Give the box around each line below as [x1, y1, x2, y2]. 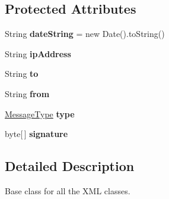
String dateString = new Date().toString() [5, 27, 165, 40]
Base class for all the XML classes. [5, 184, 130, 197]
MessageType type [5, 107, 75, 120]
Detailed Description [5, 157, 135, 175]
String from [5, 87, 50, 99]
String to [5, 67, 39, 80]
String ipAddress [5, 47, 71, 60]
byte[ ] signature [5, 128, 68, 140]
